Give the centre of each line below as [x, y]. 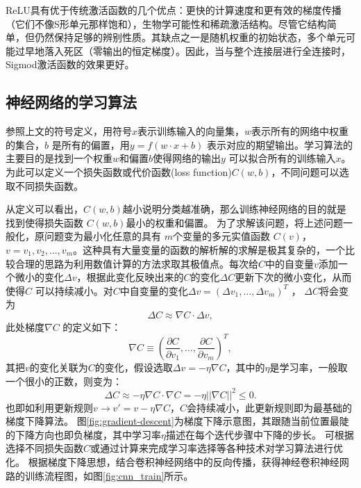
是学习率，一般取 [309, 367]
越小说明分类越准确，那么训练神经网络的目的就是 [234, 209]
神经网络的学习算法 [71, 102]
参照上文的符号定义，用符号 [69, 131]
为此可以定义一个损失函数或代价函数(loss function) [119, 171]
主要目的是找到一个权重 [59, 158]
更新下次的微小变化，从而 [293, 277]
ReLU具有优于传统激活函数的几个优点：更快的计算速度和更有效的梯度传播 [174, 10]
